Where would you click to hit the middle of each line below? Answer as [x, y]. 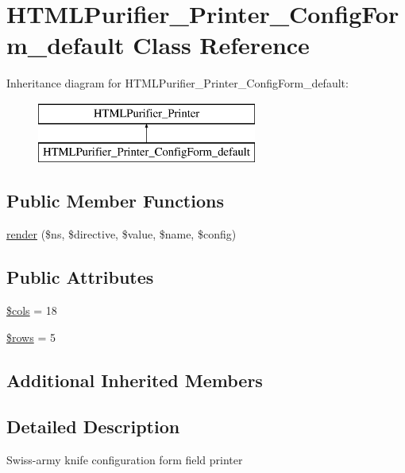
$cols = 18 [32, 310]
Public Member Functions [115, 201]
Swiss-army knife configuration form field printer [125, 460]
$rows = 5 [31, 337]
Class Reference [221, 45]
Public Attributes [80, 277]
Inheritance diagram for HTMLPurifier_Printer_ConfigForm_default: [177, 83]
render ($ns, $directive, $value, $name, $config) [121, 234]
